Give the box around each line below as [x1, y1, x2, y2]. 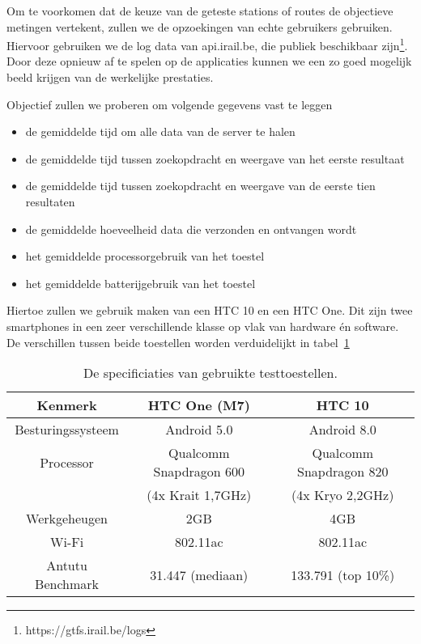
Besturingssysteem [15, 420, 119, 439]
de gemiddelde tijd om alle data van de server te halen [25, 123, 296, 140]
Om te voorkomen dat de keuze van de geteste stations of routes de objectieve [6, 2, 393, 19]
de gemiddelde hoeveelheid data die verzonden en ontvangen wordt [25, 220, 357, 237]
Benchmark [35, 574, 100, 594]
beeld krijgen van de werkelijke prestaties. [6, 69, 214, 86]
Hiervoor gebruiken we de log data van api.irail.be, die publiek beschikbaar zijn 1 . [6, 35, 408, 53]
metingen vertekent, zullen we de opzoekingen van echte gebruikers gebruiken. [6, 18, 393, 35]
